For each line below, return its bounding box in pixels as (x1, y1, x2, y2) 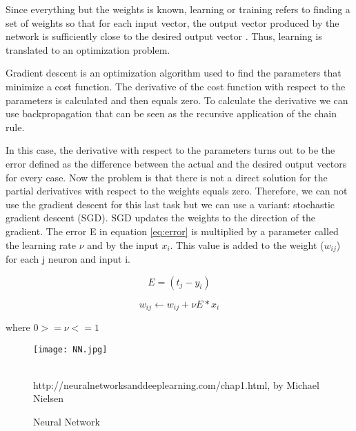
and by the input (87, 237, 159, 252)
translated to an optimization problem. (6, 42, 170, 57)
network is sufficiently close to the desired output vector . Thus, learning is (6, 29, 322, 43)
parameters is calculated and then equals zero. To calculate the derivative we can (6, 92, 348, 107)
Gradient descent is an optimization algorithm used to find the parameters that (6, 66, 342, 80)
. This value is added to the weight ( (170, 237, 324, 252)
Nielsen (33, 391, 64, 405)
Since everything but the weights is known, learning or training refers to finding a (6, 2, 350, 16)
